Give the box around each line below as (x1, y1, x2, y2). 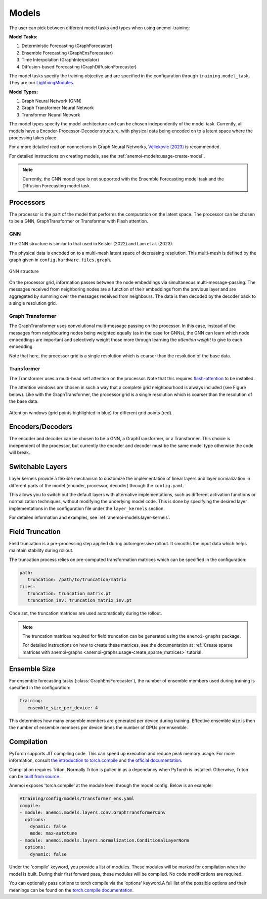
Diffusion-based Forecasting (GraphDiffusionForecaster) (21, 63, 137, 69)
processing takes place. (9, 135, 58, 141)
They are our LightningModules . (9, 80, 75, 86)
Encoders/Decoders (9, 423, 73, 431)
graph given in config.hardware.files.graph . (9, 257, 111, 263)
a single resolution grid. (9, 300, 57, 306)
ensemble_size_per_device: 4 (27, 705, 98, 711)
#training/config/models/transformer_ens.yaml (19, 796, 134, 801)
